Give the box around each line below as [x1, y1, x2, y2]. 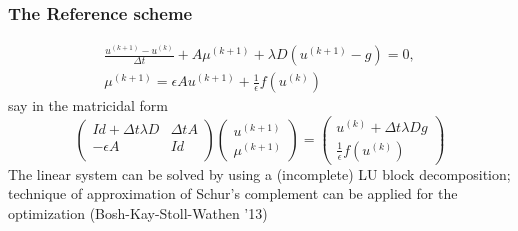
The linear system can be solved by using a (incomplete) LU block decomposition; [8, 163, 511, 184]
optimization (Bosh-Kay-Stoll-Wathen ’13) [8, 203, 268, 224]
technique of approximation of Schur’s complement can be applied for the [8, 183, 458, 204]
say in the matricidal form [8, 95, 168, 116]
